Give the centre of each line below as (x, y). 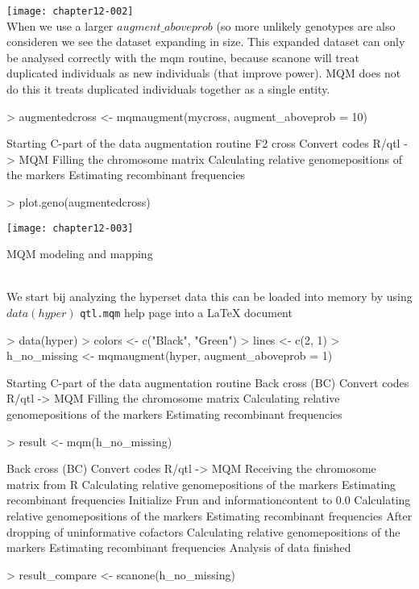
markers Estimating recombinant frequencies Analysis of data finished (179, 547)
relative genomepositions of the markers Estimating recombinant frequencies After (209, 516)
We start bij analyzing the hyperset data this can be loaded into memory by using (209, 297)
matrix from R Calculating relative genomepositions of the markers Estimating (201, 484)
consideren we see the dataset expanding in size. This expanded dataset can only (206, 42)
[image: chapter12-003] (70, 228)
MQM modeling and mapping (80, 254)
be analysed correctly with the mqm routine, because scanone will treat (183, 57)
